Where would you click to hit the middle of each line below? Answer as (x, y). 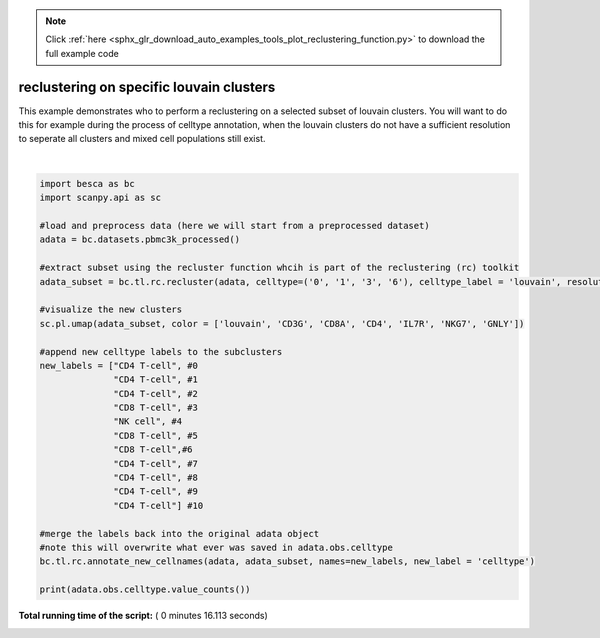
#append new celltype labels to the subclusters (161, 351)
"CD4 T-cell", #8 (156, 478)
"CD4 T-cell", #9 (156, 491)
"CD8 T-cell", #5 (156, 435)
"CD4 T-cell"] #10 (158, 505)
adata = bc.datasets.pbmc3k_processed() (139, 239)
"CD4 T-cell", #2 (156, 393)
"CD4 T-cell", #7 (156, 463)
